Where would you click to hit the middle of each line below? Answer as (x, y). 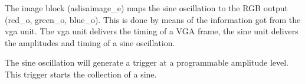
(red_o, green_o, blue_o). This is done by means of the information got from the (153, 19)
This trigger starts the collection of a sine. (81, 74)
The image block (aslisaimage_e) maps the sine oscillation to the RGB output (146, 8)
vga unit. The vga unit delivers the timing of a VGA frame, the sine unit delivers (152, 31)
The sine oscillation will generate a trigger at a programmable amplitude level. (147, 62)
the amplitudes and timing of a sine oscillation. (90, 42)
